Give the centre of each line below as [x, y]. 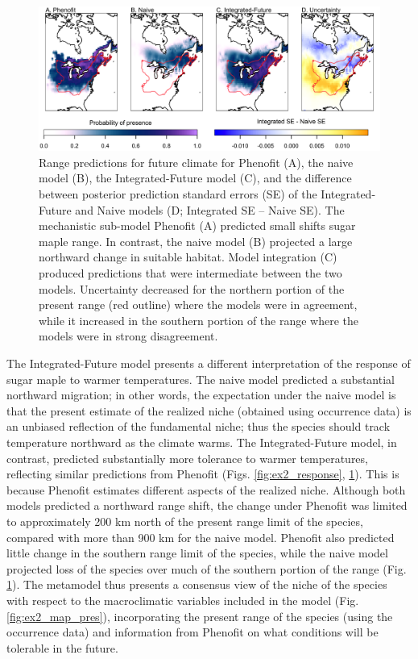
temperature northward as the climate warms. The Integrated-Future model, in [202, 442]
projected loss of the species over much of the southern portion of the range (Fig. [207, 568]
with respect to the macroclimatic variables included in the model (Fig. [183, 600]
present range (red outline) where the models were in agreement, [198, 304]
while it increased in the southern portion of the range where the [199, 320]
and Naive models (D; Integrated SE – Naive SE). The [210, 209]
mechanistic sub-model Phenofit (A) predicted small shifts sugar [197, 225]
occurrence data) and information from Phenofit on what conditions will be [192, 632]
